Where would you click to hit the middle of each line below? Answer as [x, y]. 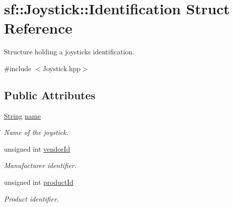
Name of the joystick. [36, 132]
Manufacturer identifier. [40, 165]
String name [22, 115]
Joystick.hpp [62, 68]
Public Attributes [50, 95]
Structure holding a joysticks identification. [69, 52]
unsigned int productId [39, 182]
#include [18, 68]
